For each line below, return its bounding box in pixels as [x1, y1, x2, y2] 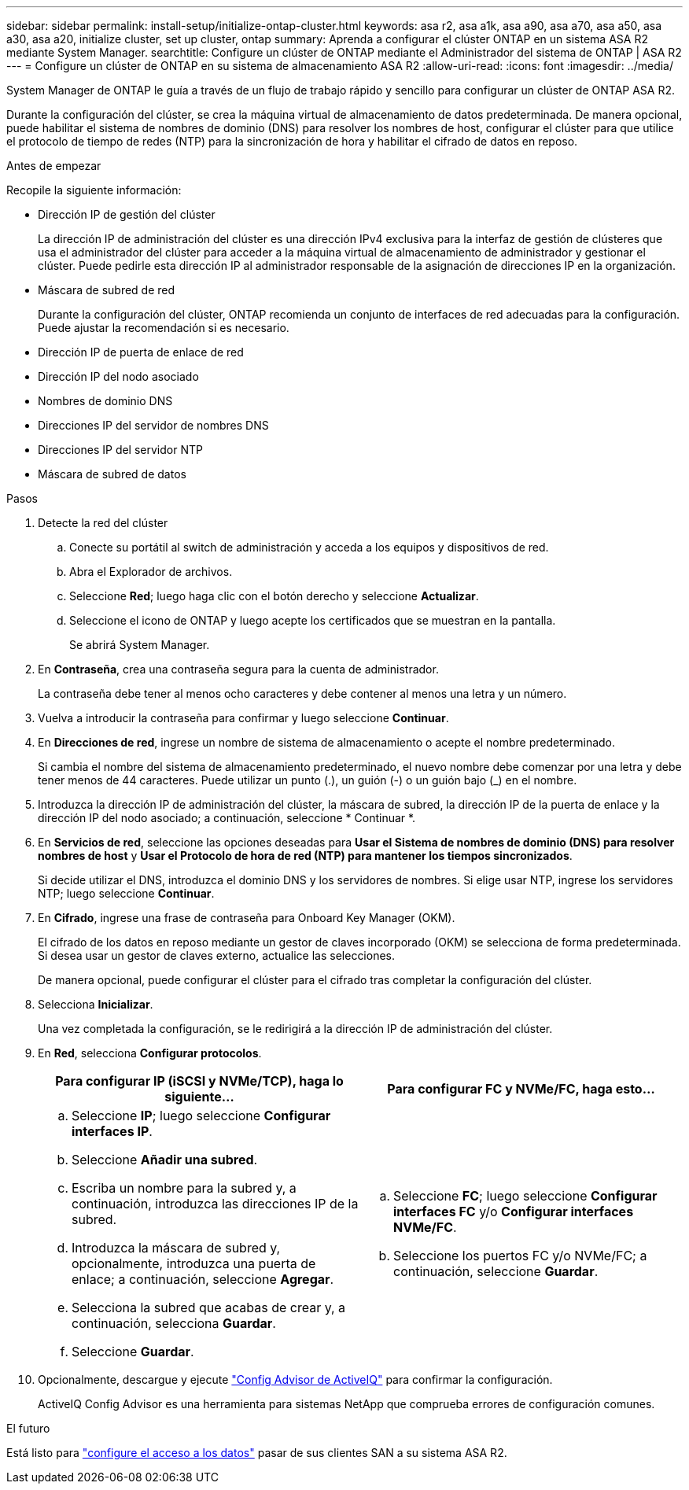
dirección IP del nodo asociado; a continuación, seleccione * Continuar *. [38, 811, 416, 824]
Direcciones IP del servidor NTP [38, 443, 203, 456]
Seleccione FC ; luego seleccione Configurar [393, 1188, 658, 1204]
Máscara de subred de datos [38, 467, 186, 481]
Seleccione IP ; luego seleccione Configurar [72, 1108, 331, 1123]
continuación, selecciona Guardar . [72, 1315, 276, 1331]
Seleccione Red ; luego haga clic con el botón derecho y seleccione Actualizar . [69, 589, 479, 603]
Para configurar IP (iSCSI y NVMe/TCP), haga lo [55, 1073, 344, 1089]
